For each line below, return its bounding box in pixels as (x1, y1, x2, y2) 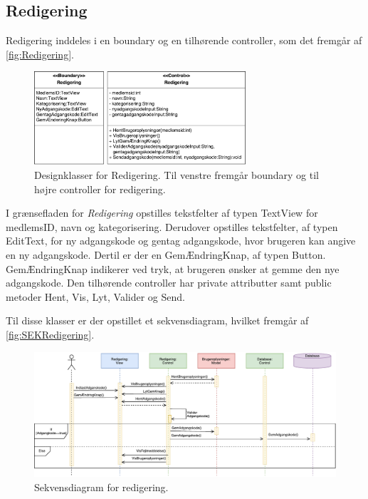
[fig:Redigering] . (6, 46, 74, 61)
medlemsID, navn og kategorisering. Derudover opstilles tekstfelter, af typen (6, 219, 338, 234)
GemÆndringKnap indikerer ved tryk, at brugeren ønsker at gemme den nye (6, 261, 340, 276)
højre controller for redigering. (34, 181, 166, 196)
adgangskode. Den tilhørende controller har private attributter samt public (6, 275, 332, 290)
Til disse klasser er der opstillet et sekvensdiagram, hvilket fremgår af (6, 313, 309, 328)
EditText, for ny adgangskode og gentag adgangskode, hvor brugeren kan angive (6, 233, 356, 248)
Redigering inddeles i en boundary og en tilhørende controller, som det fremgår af (6, 33, 362, 48)
